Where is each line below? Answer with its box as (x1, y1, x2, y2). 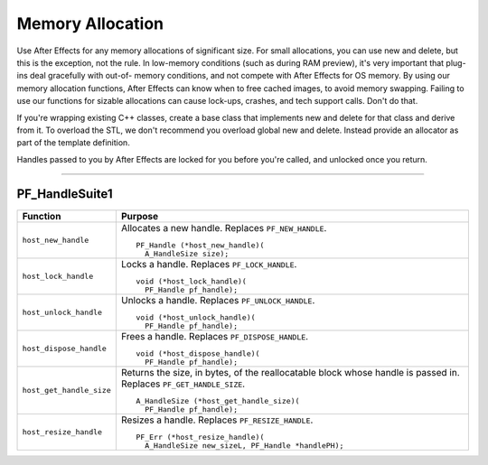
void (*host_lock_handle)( (136, 276, 248, 286)
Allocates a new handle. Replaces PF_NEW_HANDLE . (120, 221, 327, 234)
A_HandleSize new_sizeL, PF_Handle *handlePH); (145, 441, 344, 451)
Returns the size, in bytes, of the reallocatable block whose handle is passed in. (120, 366, 460, 378)
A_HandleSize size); (145, 248, 230, 258)
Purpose (120, 209, 159, 222)
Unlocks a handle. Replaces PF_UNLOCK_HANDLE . (120, 293, 315, 306)
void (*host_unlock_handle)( (136, 312, 257, 322)
